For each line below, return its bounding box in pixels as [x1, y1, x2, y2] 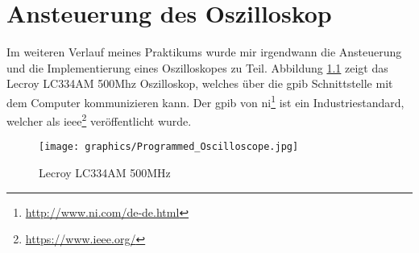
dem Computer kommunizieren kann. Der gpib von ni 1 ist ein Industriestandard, [6, 91, 404, 110]
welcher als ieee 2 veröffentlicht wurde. [6, 110, 192, 129]
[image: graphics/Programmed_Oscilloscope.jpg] [39, 141, 299, 153]
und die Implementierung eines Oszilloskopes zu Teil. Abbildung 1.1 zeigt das [6, 59, 388, 76]
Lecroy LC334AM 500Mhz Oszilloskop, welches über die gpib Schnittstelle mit [6, 75, 393, 92]
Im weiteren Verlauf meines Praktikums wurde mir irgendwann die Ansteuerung [6, 44, 402, 60]
